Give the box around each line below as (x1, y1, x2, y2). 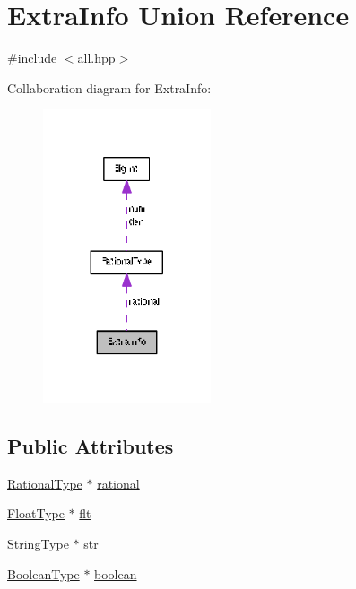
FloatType (7, 504, 65, 523)
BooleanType (7, 564, 80, 583)
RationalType (7, 473, 82, 492)
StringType (7, 533, 69, 552)
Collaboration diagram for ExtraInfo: (7, 78, 212, 97)
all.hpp (77, 48, 116, 67)
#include (7, 48, 57, 67)
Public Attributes (7, 431, 174, 459)
